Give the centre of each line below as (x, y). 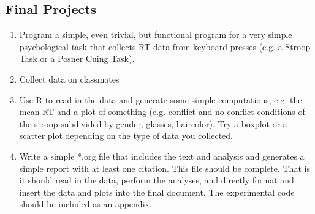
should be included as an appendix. (85, 204)
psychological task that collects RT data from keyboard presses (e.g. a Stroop (165, 46)
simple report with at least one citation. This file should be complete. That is (165, 168)
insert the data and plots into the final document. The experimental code (157, 192)
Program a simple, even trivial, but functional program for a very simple (156, 35)
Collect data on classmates (69, 79)
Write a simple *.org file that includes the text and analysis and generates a (162, 156)
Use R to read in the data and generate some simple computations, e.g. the (161, 99)
